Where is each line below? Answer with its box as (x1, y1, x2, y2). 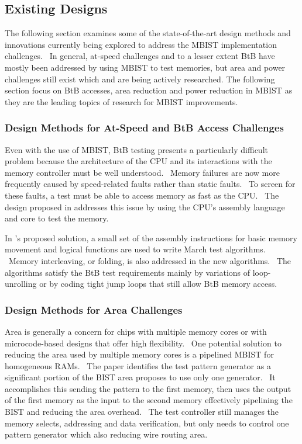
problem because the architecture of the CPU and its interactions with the (5, 155, 272, 167)
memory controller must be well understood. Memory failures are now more (5, 166, 280, 178)
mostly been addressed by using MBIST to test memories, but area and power (5, 61, 286, 73)
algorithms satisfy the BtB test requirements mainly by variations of (5, 266, 250, 278)
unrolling (5, 277, 37, 290)
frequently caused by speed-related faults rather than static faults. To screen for (5, 178, 296, 190)
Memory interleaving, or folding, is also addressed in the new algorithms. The (8, 254, 291, 266)
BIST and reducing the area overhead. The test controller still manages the (5, 405, 279, 418)
